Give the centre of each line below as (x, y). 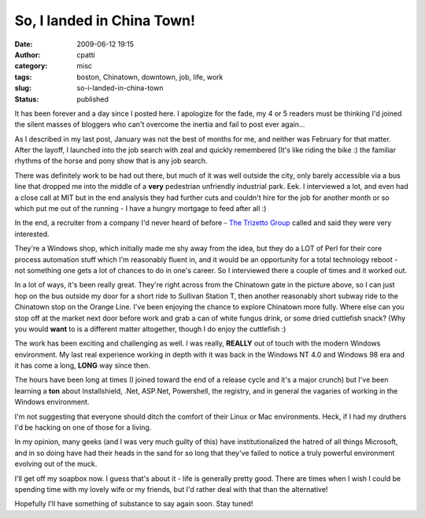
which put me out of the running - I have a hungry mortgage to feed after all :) (140, 209)
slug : (23, 88)
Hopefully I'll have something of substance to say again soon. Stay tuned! (134, 504)
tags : (23, 77)
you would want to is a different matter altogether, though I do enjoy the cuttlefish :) (150, 329)
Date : (24, 44)
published (93, 99)
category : (31, 66)
